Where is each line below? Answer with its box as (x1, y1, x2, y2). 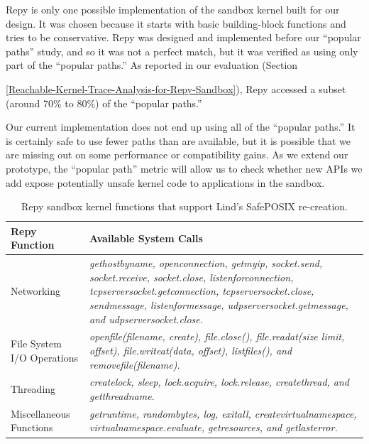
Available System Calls (89, 230, 203, 245)
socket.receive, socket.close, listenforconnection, (89, 269, 294, 284)
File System (11, 336, 62, 351)
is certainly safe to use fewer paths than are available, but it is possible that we (6, 133, 351, 148)
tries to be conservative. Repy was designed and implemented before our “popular (6, 30, 361, 45)
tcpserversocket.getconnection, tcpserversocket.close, (89, 283, 314, 298)
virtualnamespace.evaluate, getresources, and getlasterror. (89, 420, 338, 435)
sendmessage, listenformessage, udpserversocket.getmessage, (89, 297, 348, 312)
